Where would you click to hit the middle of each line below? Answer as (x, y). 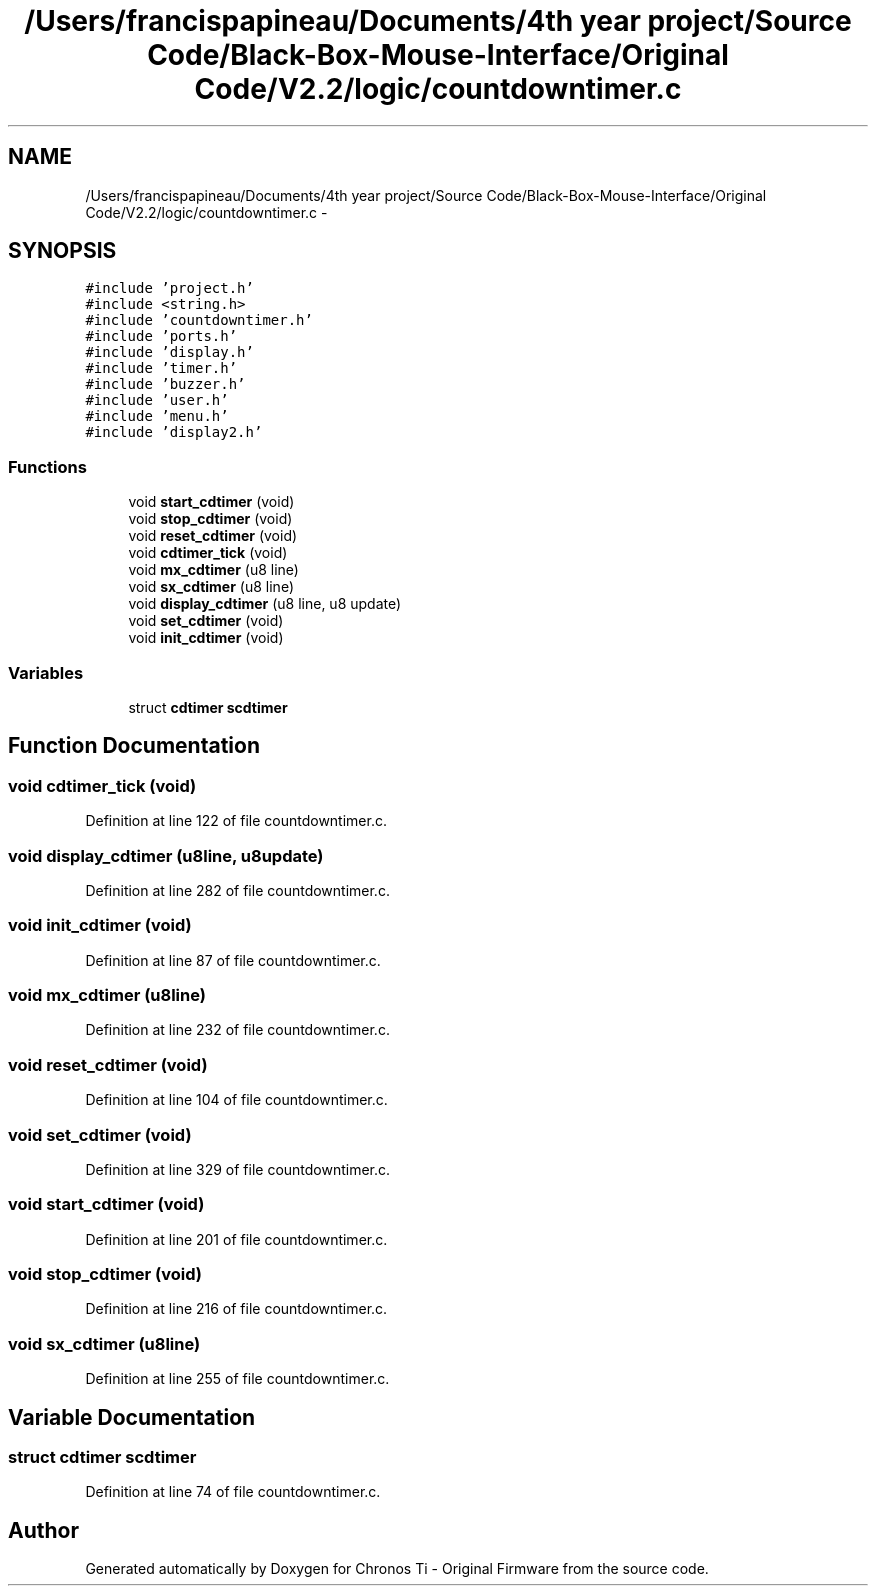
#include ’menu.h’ (157, 416)
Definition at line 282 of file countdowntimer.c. (237, 890)
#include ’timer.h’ (161, 368)
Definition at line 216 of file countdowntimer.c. (236, 1309)
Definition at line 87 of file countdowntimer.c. (233, 960)
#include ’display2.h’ (174, 432)
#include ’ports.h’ (161, 336)
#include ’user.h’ (157, 400)
